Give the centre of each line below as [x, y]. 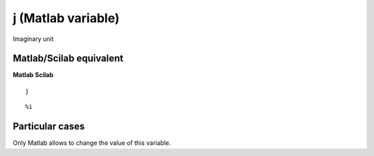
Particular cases [49, 127]
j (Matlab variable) [66, 18]
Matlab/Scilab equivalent [68, 59]
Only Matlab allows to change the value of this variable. [92, 143]
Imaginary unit [33, 39]
